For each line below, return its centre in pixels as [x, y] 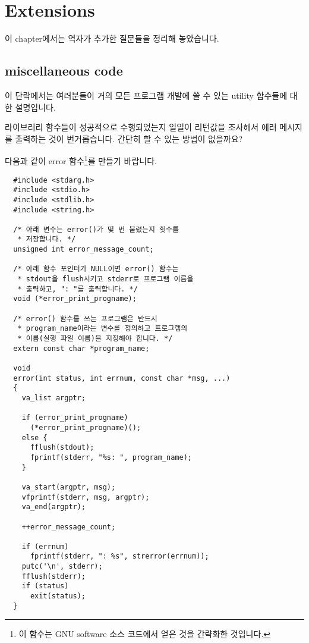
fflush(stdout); [62, 448]
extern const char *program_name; [81, 348]
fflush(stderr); [54, 576]
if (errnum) [45, 546]
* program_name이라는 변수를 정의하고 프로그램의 [103, 329]
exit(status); [58, 596]
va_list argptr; [54, 398]
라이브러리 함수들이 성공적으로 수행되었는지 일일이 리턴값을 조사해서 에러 [141, 127]
